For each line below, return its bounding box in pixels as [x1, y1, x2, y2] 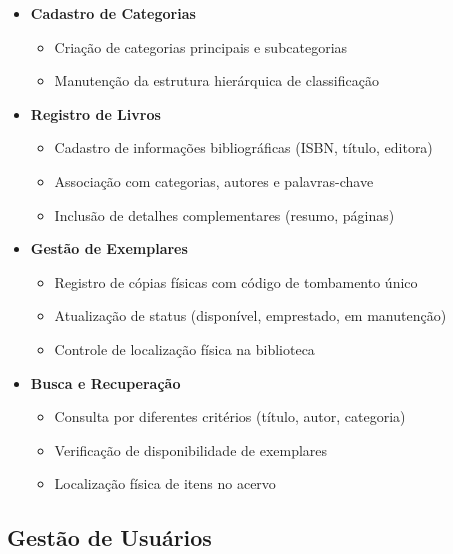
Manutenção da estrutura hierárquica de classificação [54, 70, 379, 91]
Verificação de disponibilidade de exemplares [54, 439, 328, 460]
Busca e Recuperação [30, 372, 181, 393]
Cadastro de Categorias [30, 3, 196, 23]
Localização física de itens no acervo [54, 473, 276, 494]
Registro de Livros [30, 103, 161, 124]
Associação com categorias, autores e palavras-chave [54, 170, 374, 191]
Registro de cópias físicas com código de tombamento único [54, 271, 418, 292]
